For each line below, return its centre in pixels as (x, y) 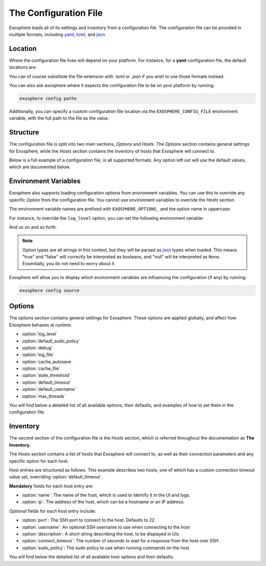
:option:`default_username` (49, 389)
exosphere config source (50, 290)
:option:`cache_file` (41, 368)
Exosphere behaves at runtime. (41, 325)
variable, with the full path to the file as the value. (59, 118)
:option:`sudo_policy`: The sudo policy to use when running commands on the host (105, 548)
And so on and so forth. (33, 227)
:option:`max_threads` (44, 396)
